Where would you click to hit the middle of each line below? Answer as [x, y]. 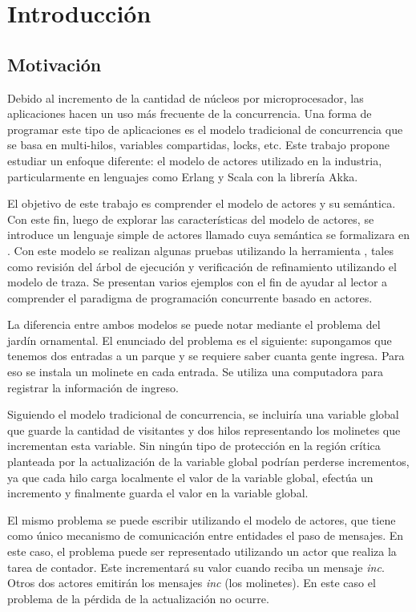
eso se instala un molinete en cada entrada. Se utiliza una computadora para [195, 372]
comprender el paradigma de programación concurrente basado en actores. [190, 297]
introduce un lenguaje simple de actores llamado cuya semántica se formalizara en [209, 235]
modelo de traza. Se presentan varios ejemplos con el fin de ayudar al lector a [198, 282]
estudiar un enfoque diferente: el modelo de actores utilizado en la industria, [195, 160]
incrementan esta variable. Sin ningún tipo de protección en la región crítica [194, 446]
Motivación [55, 64]
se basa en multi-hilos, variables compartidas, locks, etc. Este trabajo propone [198, 145]
